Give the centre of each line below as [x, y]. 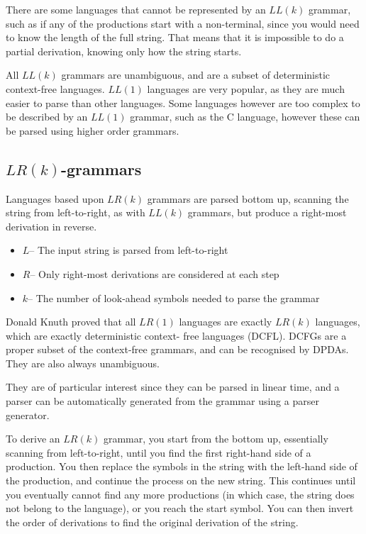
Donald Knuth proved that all [71, 322]
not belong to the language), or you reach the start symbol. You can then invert [180, 508]
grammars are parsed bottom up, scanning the [248, 198]
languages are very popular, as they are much [246, 88]
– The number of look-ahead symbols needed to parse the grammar [174, 297]
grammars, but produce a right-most [267, 212]
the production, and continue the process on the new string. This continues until [181, 480]
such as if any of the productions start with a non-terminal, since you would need [183, 23]
